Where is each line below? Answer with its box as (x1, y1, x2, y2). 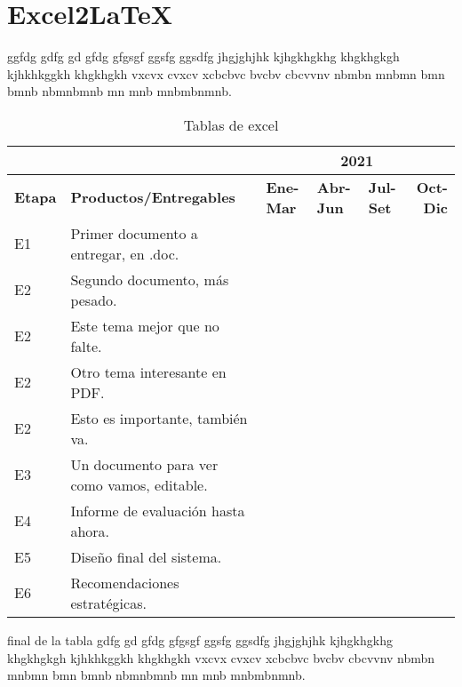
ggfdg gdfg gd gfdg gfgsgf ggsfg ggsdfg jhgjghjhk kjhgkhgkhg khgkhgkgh (7, 47, 400, 66)
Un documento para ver (70, 453, 219, 475)
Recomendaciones (70, 571, 179, 593)
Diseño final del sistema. (70, 546, 222, 567)
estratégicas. (70, 592, 147, 613)
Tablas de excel (183, 114, 279, 135)
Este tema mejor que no (70, 315, 219, 336)
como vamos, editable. (70, 474, 208, 495)
